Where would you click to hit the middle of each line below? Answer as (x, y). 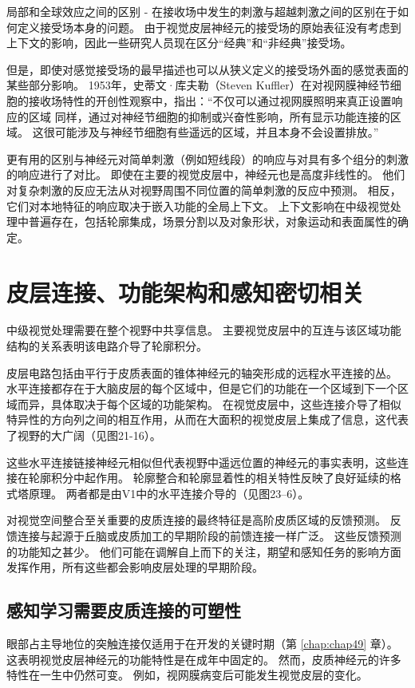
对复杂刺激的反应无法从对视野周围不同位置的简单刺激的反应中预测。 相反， (204, 190)
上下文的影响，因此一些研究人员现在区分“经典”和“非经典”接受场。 (179, 43)
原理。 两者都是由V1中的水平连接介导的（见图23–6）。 (169, 493)
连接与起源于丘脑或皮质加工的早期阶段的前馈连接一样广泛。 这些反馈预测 (209, 535)
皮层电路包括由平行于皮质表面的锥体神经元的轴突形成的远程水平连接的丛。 (202, 372)
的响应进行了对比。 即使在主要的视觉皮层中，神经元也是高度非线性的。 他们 (206, 174)
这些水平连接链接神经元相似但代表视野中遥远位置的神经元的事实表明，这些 (202, 462)
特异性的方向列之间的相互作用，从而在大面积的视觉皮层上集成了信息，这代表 (207, 419)
